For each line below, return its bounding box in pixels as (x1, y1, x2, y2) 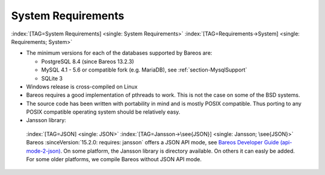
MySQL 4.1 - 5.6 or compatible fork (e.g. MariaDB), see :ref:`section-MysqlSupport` (41, 66, 247, 73)
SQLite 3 (41, 75, 63, 82)
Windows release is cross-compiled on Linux (26, 83, 138, 90)
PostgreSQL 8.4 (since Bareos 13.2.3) (41, 58, 134, 65)
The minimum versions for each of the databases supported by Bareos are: (26, 49, 212, 57)
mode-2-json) (26, 147, 61, 155)
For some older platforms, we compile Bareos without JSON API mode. (26, 156, 202, 163)
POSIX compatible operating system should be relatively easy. (26, 108, 181, 115)
